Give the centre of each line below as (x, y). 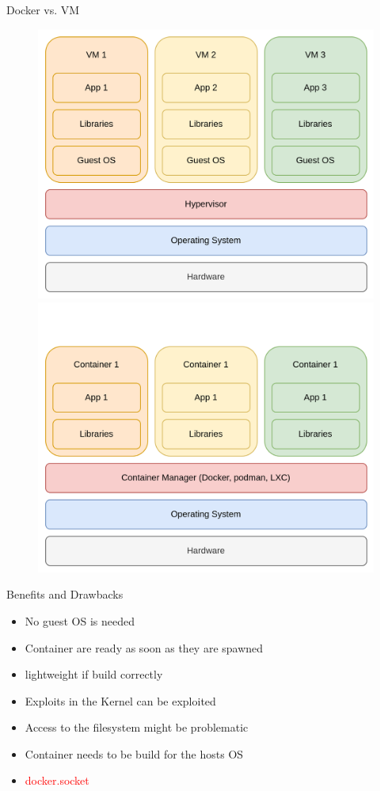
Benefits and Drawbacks (65, 594)
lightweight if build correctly (94, 674)
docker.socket (57, 780)
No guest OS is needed (80, 620)
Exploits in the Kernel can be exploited (120, 700)
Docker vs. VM (43, 10)
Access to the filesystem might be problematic (137, 727)
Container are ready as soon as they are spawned (144, 647)
